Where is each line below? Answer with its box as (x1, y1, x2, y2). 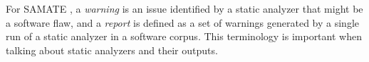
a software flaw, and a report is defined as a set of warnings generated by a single (6, 15, 359, 30)
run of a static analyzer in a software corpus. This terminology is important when (6, 29, 362, 44)
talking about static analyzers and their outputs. (6, 42, 218, 57)
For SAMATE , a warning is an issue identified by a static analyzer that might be (6, 1, 363, 15)
